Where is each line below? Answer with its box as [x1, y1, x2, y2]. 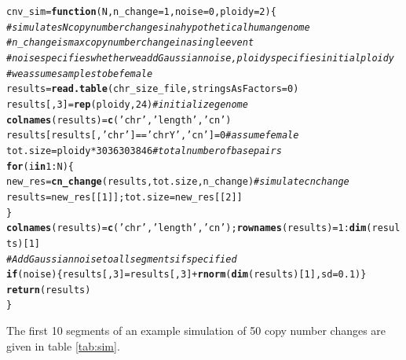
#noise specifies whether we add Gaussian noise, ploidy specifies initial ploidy [6, 52, 395, 64]
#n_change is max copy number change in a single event [6, 37, 254, 49]
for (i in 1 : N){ [6, 160, 74, 172]
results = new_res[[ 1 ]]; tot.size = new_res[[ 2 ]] [6, 191, 243, 203]
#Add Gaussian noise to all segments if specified [6, 253, 237, 265]
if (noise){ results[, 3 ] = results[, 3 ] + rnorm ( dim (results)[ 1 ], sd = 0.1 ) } [6, 269, 367, 281]
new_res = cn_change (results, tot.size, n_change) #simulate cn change [6, 176, 349, 188]
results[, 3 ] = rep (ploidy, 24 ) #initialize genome [6, 98, 248, 110]
